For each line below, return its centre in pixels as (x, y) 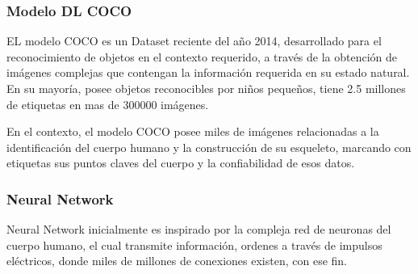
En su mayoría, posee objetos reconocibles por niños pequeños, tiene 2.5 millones (206, 88)
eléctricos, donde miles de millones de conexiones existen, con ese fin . (177, 261)
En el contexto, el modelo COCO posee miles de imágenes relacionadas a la (193, 131)
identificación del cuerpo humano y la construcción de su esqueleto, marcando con (209, 147)
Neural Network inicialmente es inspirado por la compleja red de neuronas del (199, 229)
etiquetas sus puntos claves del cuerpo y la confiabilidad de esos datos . (181, 163)
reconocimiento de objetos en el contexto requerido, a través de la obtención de (202, 56)
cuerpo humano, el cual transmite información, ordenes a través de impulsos (194, 244)
